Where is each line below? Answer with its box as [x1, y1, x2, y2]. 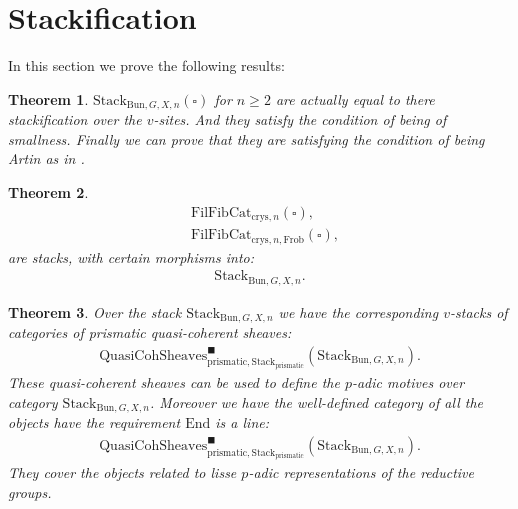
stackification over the [8, 109, 142, 130]
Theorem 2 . [8, 181, 89, 202]
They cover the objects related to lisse [8, 462, 237, 483]
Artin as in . [8, 148, 85, 169]
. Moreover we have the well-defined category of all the [149, 391, 483, 412]
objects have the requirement [8, 412, 181, 433]
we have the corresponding [278, 301, 439, 322]
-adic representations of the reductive [248, 462, 474, 483]
